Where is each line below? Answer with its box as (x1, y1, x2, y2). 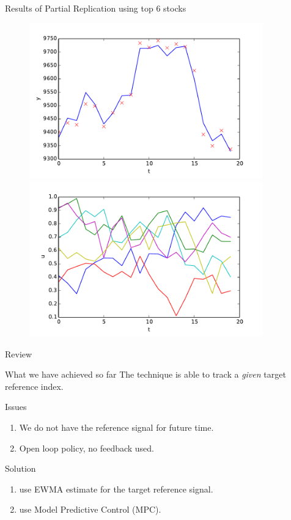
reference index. (5, 379, 64, 392)
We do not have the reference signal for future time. (19, 420, 214, 433)
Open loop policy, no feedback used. (19, 441, 155, 454)
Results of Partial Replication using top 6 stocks (5, 2, 186, 14)
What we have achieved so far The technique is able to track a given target (5, 368, 286, 381)
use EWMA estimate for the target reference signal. (19, 482, 213, 495)
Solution (5, 462, 36, 475)
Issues (5, 400, 27, 413)
